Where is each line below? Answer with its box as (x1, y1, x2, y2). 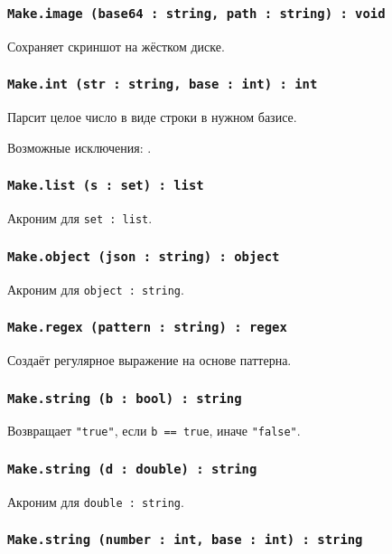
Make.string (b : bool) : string (7, 390, 242, 406)
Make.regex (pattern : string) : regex (7, 320, 287, 335)
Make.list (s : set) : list (7, 178, 204, 193)
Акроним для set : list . (7, 209, 153, 228)
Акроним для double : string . (7, 492, 184, 511)
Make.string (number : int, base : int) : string (7, 532, 363, 548)
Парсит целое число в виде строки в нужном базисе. (7, 108, 297, 127)
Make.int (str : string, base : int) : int (7, 77, 318, 92)
